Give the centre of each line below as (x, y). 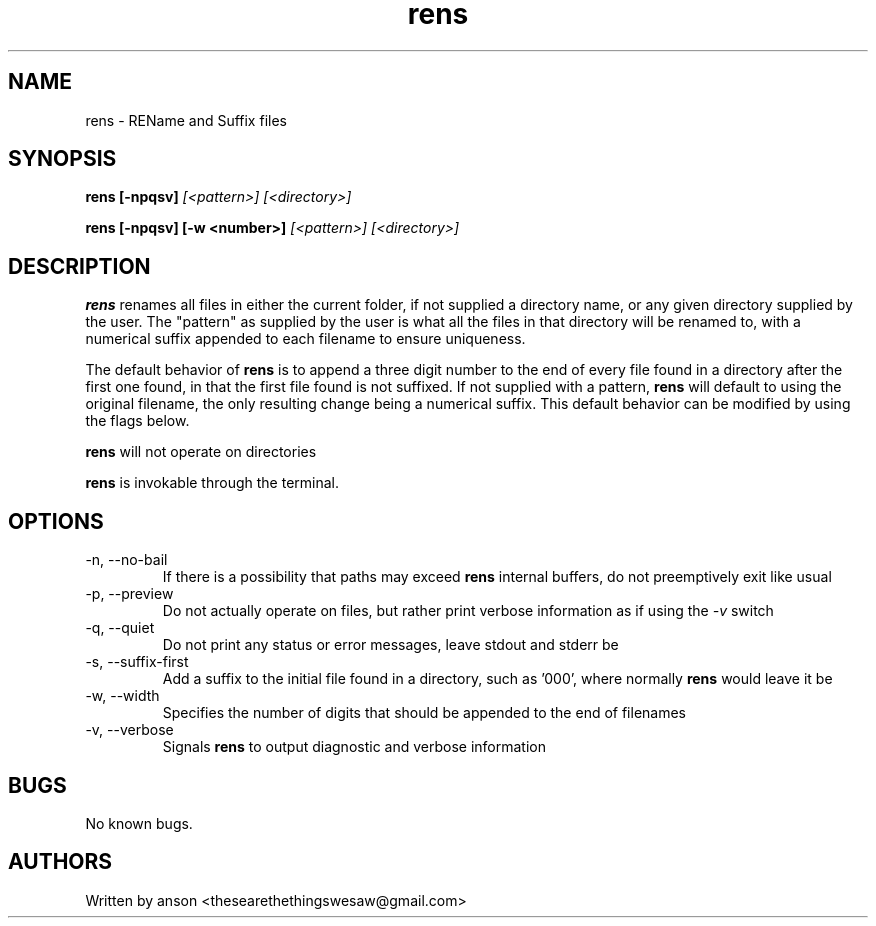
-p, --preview (129, 594)
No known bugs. (139, 823)
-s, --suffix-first (137, 662)
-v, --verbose (129, 730)
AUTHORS (60, 862)
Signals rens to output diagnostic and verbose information (354, 747)
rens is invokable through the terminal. (212, 483)
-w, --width (122, 696)
